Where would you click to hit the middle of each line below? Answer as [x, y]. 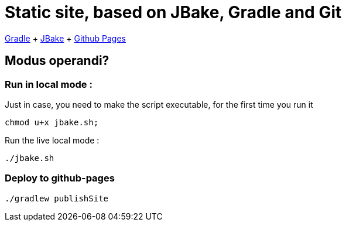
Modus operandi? [57, 61]
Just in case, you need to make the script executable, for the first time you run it [159, 104]
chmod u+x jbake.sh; [52, 122]
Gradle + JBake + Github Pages [65, 38]
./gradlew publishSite [57, 198]
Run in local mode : [49, 84]
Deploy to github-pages [60, 178]
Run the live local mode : [52, 140]
